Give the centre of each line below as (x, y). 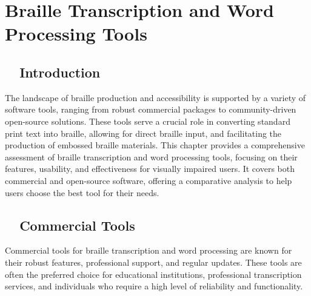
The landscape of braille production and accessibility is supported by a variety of (155, 97)
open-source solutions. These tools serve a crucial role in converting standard (148, 121)
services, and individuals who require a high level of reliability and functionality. (154, 286)
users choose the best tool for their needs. (82, 192)
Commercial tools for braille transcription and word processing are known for (149, 250)
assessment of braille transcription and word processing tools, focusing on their (151, 156)
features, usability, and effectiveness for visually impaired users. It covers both (150, 169)
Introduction (60, 72)
